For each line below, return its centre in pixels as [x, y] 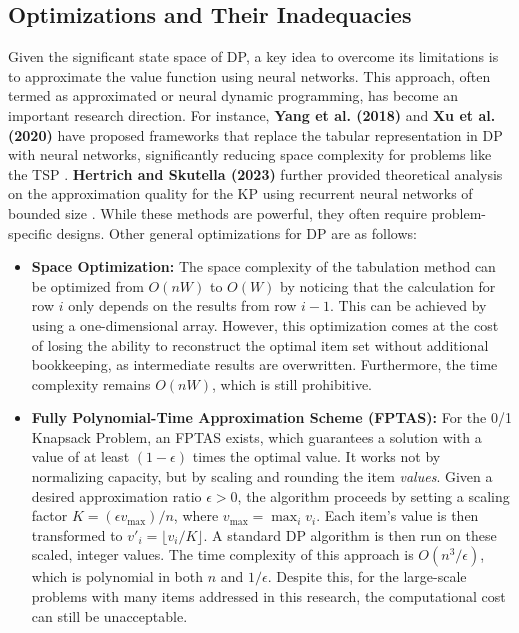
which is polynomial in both [117, 576]
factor [49, 515]
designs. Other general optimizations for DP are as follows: [236, 232]
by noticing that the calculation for [388, 285]
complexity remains [91, 383]
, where [196, 515]
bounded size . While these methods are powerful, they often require [217, 212]
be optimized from [87, 285]
